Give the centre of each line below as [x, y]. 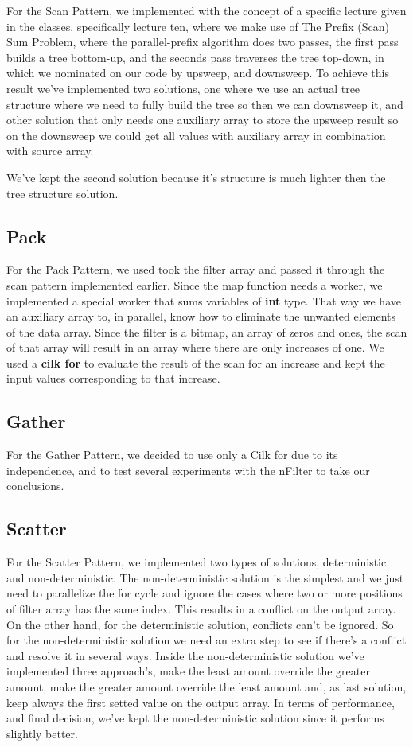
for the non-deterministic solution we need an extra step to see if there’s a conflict [206, 640]
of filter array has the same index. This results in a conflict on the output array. [201, 609]
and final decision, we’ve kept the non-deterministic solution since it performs [195, 718]
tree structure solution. [62, 193]
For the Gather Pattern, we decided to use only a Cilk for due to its [172, 455]
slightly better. [42, 733]
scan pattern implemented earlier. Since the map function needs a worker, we [195, 284]
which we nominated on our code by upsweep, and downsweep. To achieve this [198, 73]
